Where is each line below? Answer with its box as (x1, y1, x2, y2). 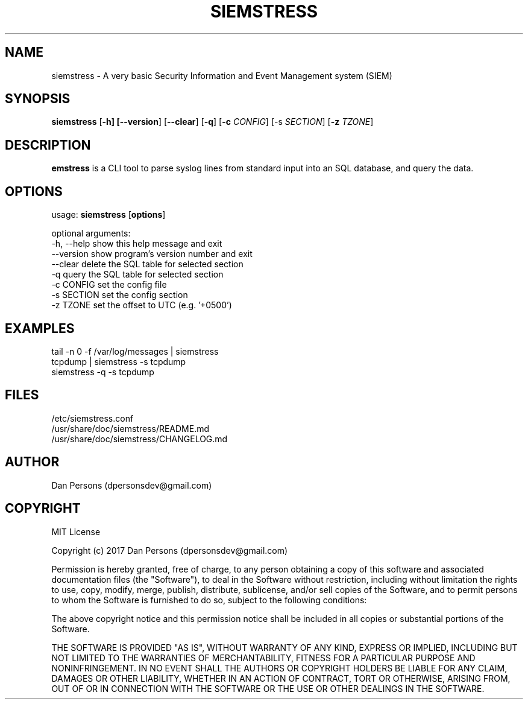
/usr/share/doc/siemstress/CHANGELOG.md (51, 433, 228, 444)
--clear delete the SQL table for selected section (51, 259, 244, 270)
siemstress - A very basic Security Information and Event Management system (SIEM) (51, 70, 392, 81)
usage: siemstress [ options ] (51, 209, 166, 220)
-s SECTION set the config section (51, 290, 188, 300)
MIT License (51, 526, 101, 537)
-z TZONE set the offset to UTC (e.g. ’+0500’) (51, 300, 232, 311)
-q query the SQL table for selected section (51, 269, 224, 280)
